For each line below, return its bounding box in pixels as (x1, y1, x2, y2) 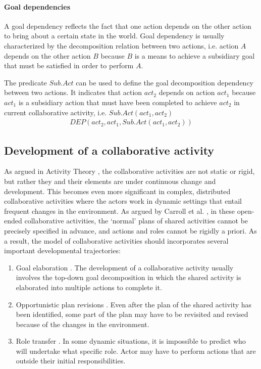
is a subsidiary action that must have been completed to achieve (18, 97, 217, 107)
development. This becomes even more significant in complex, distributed (4, 186, 231, 196)
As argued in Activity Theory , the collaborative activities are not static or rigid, (4, 166, 255, 176)
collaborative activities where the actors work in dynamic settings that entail (4, 196, 242, 206)
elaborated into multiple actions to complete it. (16, 282, 162, 292)
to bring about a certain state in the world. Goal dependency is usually (4, 30, 225, 41)
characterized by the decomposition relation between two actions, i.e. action (4, 40, 239, 51)
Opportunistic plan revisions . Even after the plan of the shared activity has (16, 299, 252, 309)
